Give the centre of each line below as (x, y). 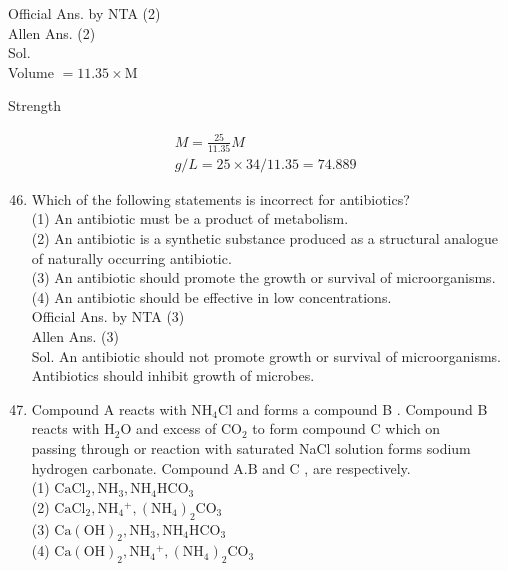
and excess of (176, 428)
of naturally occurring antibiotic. (131, 257)
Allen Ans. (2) (52, 32)
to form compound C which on (346, 428)
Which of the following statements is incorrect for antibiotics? (220, 198)
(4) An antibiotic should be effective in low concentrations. (211, 296)
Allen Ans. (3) (75, 336)
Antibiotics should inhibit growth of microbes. (173, 375)
